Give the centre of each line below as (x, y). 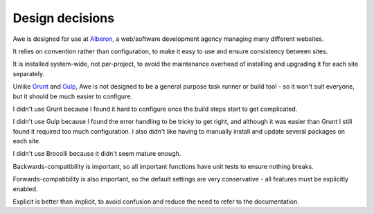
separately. (29, 73)
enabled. (25, 189)
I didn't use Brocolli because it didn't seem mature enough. (97, 154)
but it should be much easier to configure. (73, 96)
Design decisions (63, 18)
